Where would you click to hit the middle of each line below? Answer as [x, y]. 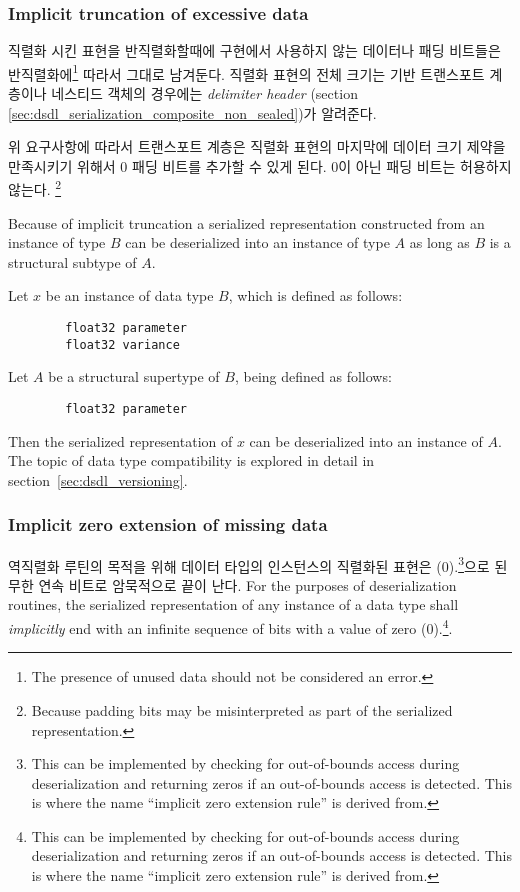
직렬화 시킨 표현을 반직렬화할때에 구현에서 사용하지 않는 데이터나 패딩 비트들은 [254, 50]
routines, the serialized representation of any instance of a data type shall [233, 604]
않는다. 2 [35, 188]
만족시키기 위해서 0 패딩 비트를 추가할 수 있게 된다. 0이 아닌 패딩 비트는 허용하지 [260, 165]
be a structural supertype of [134, 376]
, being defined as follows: [313, 376]
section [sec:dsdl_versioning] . [98, 479]
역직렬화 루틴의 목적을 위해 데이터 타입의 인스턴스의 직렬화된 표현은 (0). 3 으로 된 [258, 564]
